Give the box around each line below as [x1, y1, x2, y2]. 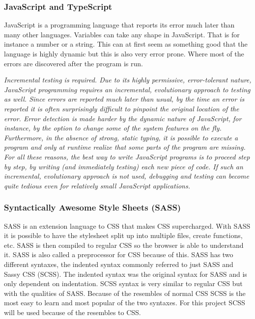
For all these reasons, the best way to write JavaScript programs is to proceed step [4, 151, 250, 161]
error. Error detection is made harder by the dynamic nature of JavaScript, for [4, 113, 242, 123]
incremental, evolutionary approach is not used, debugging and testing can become [4, 171, 249, 181]
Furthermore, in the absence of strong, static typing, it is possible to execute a [4, 132, 238, 142]
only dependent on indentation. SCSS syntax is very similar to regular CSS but [4, 278, 243, 289]
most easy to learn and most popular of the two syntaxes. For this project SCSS [4, 297, 245, 308]
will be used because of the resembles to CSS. [4, 307, 141, 317]
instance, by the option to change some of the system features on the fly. [4, 123, 222, 133]
